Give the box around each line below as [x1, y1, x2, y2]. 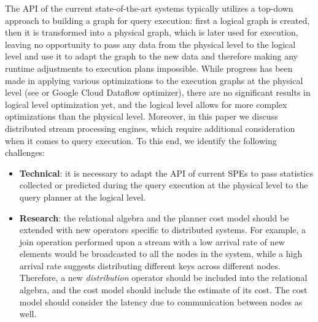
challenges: [5, 146, 45, 159]
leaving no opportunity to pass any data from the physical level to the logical [5, 37, 296, 50]
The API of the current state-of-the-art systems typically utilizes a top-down [5, 2, 293, 14]
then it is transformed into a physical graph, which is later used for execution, [5, 26, 298, 39]
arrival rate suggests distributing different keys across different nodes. [19, 259, 281, 272]
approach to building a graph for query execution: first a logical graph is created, [5, 13, 310, 26]
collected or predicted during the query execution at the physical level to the [19, 178, 308, 191]
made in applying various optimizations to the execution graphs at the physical [5, 74, 303, 86]
